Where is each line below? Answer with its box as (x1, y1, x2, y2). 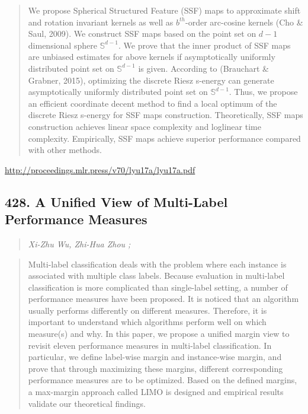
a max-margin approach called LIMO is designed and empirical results (28, 386, 284, 398)
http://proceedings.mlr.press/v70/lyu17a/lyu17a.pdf (5, 163, 195, 176)
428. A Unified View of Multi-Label (5, 192, 228, 211)
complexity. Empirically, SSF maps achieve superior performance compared (28, 132, 301, 144)
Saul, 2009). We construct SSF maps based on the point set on (28, 27, 256, 40)
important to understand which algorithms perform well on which (28, 316, 267, 328)
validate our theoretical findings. (28, 397, 146, 409)
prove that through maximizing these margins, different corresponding (28, 362, 283, 374)
